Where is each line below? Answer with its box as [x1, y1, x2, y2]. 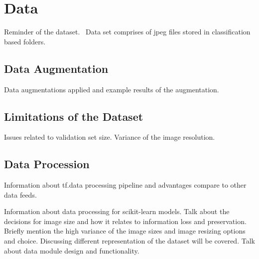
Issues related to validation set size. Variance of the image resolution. [4, 132, 215, 142]
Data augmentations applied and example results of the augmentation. [4, 84, 219, 94]
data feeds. [4, 189, 37, 200]
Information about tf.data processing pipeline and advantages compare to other [4, 180, 247, 190]
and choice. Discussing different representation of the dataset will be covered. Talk [4, 236, 255, 246]
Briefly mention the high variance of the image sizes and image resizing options [4, 226, 246, 236]
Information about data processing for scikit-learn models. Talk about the [4, 206, 230, 217]
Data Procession [4, 156, 90, 172]
